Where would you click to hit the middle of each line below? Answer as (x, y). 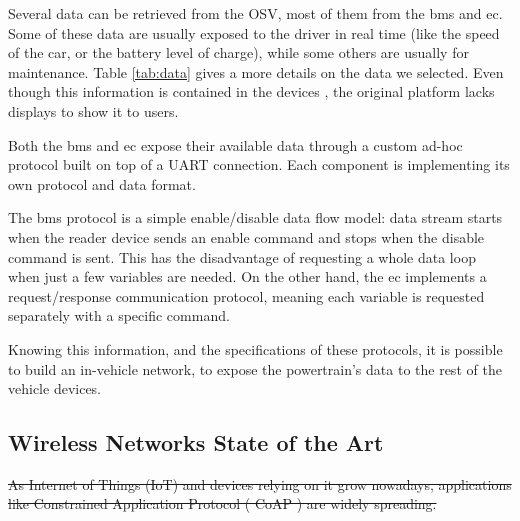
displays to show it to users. (93, 110)
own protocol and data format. (102, 183)
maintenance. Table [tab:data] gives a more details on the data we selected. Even (256, 71)
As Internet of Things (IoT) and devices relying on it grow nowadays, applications (260, 483)
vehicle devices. (55, 388)
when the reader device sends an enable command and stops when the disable (246, 236)
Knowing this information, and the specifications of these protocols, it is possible (255, 348)
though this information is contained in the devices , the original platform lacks (251, 91)
